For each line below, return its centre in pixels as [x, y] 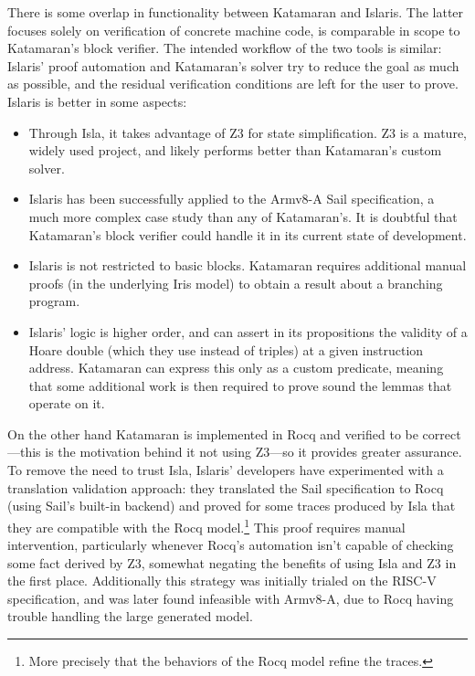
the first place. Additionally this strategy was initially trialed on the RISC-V [222, 581]
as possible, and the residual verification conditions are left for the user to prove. [233, 84]
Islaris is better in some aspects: [97, 101]
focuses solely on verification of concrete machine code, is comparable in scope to [234, 30]
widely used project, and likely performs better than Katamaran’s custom [235, 150]
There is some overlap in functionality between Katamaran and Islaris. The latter [236, 12]
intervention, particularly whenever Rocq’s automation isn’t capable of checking [231, 545]
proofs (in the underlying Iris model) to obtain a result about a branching [236, 283]
